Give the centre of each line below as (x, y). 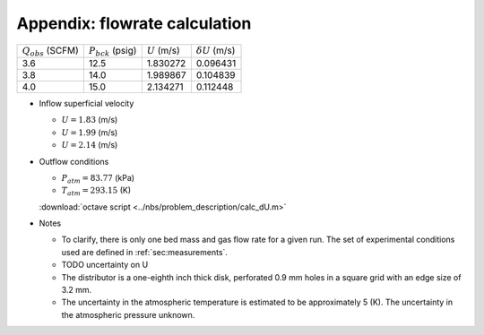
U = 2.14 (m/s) (90, 145)
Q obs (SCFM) (51, 51)
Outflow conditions (74, 161)
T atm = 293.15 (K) (96, 191)
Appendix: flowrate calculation (134, 23)
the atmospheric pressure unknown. (128, 314)
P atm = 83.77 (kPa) (98, 179)
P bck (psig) (112, 51)
